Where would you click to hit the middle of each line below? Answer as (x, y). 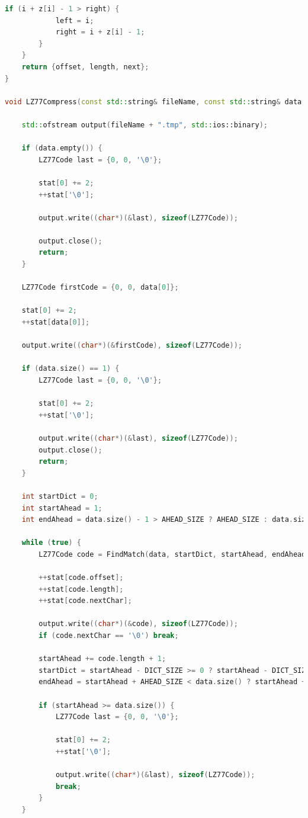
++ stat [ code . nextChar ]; (85, 601)
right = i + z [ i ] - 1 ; (100, 32)
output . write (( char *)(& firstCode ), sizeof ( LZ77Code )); (132, 346)
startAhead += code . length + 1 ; (102, 659)
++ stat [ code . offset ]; (81, 578)
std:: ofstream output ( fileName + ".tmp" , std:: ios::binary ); (145, 125)
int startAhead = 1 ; (62, 508)
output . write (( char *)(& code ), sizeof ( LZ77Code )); (138, 624)
